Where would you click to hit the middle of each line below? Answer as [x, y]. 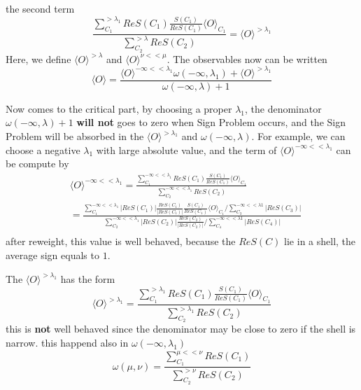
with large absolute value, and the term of [186, 149]
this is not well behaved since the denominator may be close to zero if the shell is [181, 329]
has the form [88, 278]
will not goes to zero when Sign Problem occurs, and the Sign [211, 122]
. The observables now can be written [247, 58]
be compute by [37, 163]
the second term [40, 8]
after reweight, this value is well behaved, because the [121, 241]
